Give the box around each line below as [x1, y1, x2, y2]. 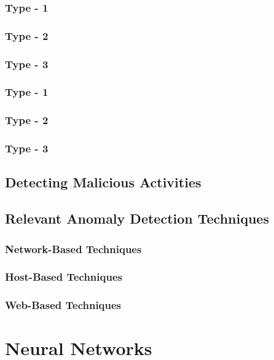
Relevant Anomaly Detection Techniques [5, 209, 269, 228]
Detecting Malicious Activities [5, 173, 202, 192]
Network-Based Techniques [5, 241, 142, 256]
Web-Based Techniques [5, 297, 122, 313]
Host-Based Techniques [5, 269, 122, 284]
